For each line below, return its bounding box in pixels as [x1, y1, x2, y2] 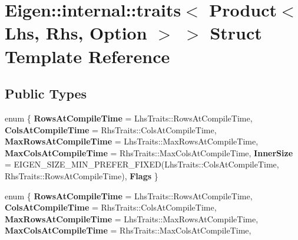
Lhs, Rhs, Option [5, 21, 147, 45]
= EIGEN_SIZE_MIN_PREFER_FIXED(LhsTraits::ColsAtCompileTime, [5, 158, 279, 170]
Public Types [5, 84, 87, 103]
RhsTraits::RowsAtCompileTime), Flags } [5, 169, 158, 182]
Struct [210, 21, 262, 45]
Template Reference [5, 44, 170, 68]
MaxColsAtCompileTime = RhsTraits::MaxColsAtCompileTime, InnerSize [5, 146, 293, 159]
